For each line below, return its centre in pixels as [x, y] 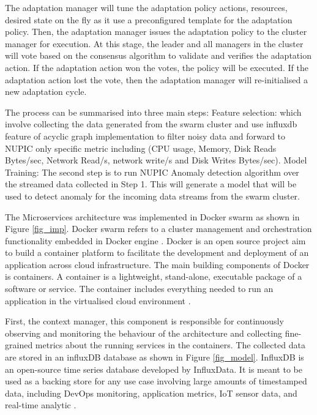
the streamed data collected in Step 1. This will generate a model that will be [151, 184]
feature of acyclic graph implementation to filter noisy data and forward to [145, 136]
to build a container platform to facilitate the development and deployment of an [157, 252]
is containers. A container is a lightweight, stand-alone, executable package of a [154, 276]
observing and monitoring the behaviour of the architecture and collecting [144, 333]
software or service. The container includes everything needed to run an [139, 289]
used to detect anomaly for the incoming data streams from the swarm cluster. [152, 196]
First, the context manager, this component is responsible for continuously [144, 321]
